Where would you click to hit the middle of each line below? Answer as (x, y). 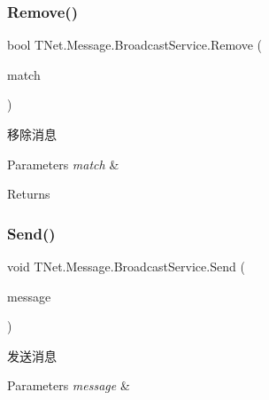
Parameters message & (69, 385)
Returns (29, 194)
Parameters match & (63, 164)
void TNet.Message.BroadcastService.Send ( (126, 266)
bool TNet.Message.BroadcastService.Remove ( (135, 45)
